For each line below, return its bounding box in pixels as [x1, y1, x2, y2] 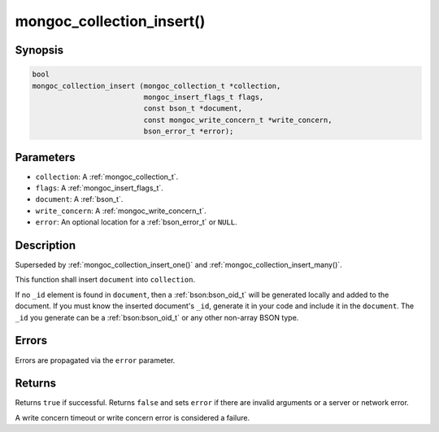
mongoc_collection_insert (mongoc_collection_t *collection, [32, 81, 281, 90]
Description [15, 238, 76, 252]
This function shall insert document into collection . [15, 275, 195, 285]
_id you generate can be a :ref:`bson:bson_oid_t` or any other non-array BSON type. [15, 312, 299, 322]
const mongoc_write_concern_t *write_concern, [143, 115, 333, 124]
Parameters [15, 151, 76, 164]
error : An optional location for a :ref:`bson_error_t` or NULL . [35, 217, 237, 227]
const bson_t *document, [143, 104, 243, 113]
